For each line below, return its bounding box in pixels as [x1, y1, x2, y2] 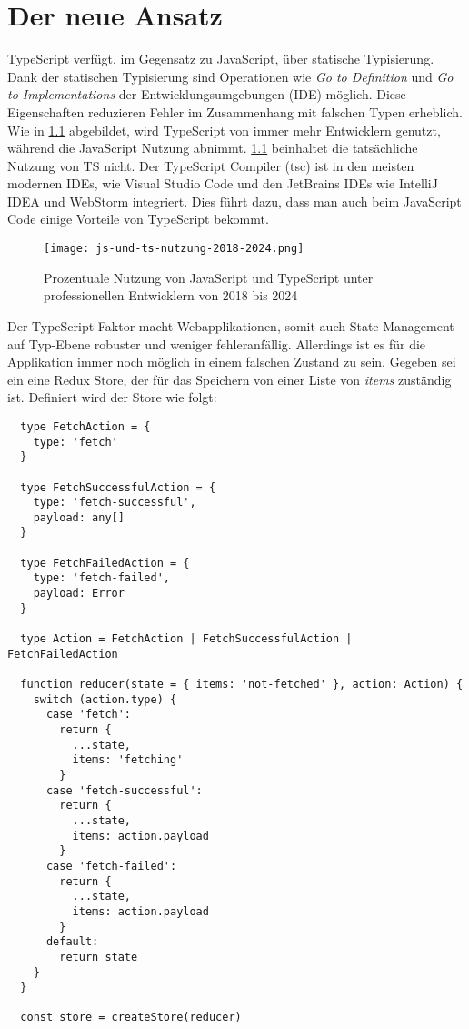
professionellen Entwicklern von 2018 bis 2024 [44, 286, 298, 305]
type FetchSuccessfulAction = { [20, 480, 216, 494]
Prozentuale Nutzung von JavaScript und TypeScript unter [44, 267, 374, 287]
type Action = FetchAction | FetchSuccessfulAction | [20, 632, 353, 646]
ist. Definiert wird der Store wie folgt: [7, 388, 217, 407]
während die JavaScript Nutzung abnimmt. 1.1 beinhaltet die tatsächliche [7, 138, 418, 157]
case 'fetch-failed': [45, 859, 177, 873]
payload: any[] [33, 510, 125, 524]
